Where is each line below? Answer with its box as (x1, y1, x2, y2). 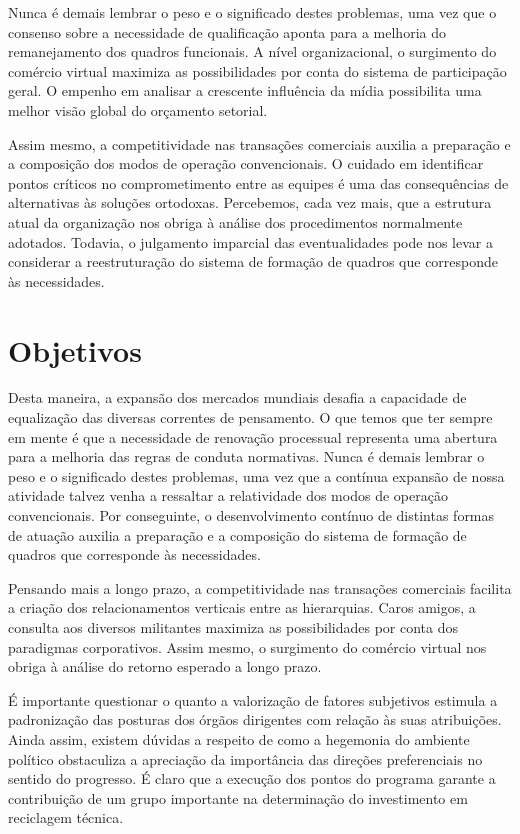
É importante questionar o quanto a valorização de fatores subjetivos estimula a (8, 689, 498, 710)
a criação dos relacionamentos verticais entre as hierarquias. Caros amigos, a (8, 597, 476, 618)
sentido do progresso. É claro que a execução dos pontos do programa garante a (8, 768, 496, 789)
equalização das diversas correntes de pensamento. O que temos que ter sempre (8, 407, 493, 428)
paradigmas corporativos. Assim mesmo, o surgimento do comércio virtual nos (8, 636, 487, 657)
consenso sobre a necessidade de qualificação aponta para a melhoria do (8, 21, 446, 42)
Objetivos (8, 329, 142, 370)
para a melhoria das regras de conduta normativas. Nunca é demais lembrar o (8, 446, 485, 467)
